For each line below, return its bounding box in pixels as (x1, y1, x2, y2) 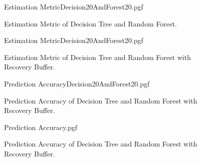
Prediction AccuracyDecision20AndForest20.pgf (4, 78, 150, 88)
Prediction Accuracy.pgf (4, 121, 78, 132)
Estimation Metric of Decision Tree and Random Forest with (4, 51, 191, 62)
